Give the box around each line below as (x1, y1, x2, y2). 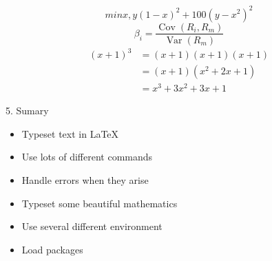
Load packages (21, 242, 83, 256)
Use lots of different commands (21, 149, 153, 164)
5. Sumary (6, 103, 49, 118)
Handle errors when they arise (21, 173, 149, 187)
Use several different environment (21, 219, 163, 233)
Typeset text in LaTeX (21, 126, 119, 140)
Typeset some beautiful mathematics (21, 196, 178, 210)
